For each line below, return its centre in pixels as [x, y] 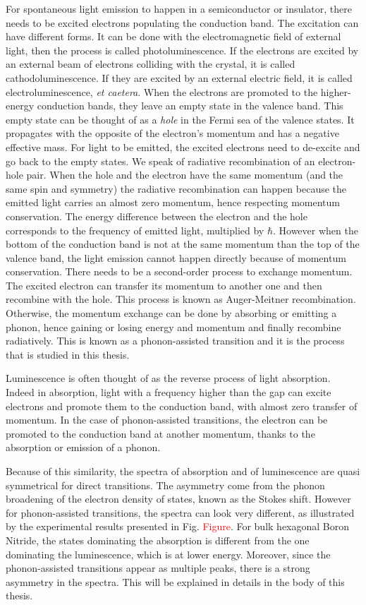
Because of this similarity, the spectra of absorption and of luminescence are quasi [183, 471]
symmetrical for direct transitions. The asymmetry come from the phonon [165, 485]
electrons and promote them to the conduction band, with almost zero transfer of [182, 406]
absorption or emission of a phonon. [83, 447]
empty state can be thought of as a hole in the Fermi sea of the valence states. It [180, 119]
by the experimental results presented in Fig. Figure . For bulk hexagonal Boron [178, 526]
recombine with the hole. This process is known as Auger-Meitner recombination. [181, 299]
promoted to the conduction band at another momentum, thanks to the [160, 433]
